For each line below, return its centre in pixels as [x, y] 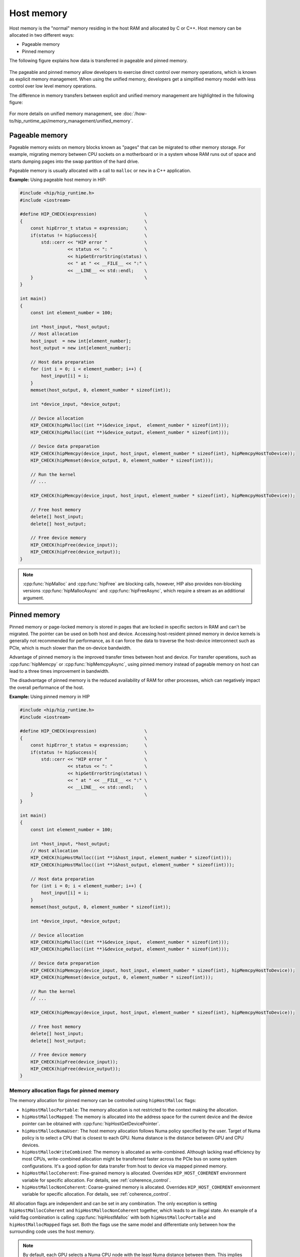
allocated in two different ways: [42, 35]
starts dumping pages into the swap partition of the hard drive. [74, 161]
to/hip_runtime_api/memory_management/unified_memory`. [71, 121]
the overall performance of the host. [47, 687]
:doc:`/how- [135, 114]
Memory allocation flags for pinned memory [64, 1090]
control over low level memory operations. [53, 86]
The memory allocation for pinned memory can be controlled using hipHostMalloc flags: [103, 1101]
